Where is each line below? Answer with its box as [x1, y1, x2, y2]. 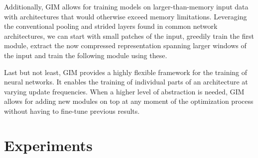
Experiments [4, 135, 93, 155]
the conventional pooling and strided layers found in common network [4, 21, 218, 31]
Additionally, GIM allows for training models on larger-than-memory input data [4, 1, 249, 11]
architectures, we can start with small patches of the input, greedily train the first [4, 30, 254, 41]
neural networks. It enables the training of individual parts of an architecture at [4, 77, 248, 87]
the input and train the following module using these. [4, 50, 167, 60]
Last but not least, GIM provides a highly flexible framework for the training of [4, 67, 248, 77]
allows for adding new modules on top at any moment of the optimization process [4, 96, 254, 106]
